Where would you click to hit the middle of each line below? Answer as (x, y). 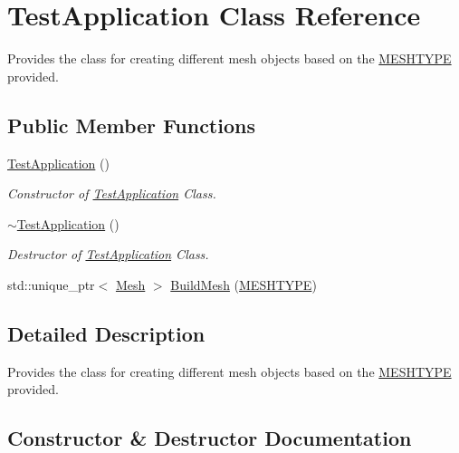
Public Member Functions (131, 125)
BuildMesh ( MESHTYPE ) (244, 284)
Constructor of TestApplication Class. (112, 193)
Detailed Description (106, 333)
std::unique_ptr (51, 284)
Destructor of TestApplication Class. (108, 254)
